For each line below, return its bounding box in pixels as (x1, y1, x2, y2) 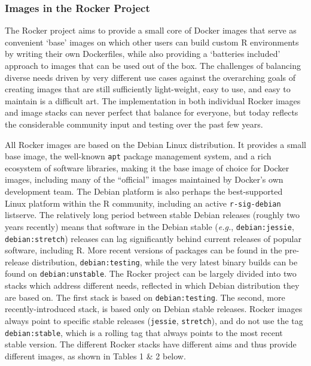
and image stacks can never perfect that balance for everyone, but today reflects (5, 106, 298, 119)
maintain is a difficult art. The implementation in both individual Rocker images (5, 94, 301, 107)
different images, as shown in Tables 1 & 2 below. (5, 349, 186, 362)
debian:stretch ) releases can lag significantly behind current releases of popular (5, 232, 301, 244)
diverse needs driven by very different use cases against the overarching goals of (5, 71, 296, 83)
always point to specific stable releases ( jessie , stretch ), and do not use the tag (5, 314, 303, 326)
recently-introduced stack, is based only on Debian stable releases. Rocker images (5, 303, 303, 315)
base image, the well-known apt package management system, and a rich (5, 150, 272, 162)
